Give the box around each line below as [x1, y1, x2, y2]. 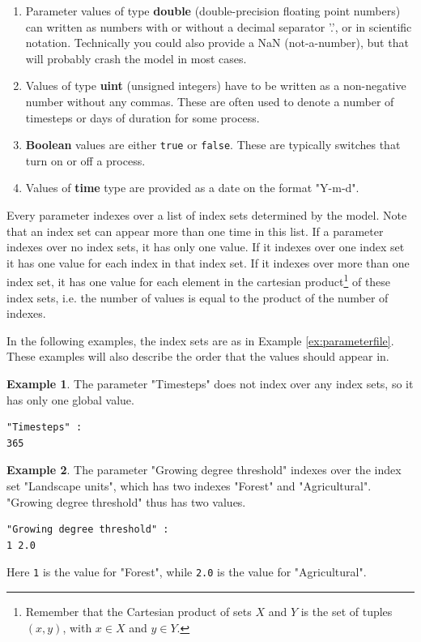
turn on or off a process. [25, 152, 146, 169]
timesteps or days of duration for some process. [25, 109, 260, 126]
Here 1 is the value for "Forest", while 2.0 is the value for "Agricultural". [6, 563, 367, 580]
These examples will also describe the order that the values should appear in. [6, 348, 389, 365]
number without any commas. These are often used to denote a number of [25, 92, 394, 109]
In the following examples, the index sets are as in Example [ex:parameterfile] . [6, 332, 394, 349]
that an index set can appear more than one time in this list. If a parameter [6, 222, 384, 239]
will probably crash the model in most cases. [25, 49, 247, 66]
